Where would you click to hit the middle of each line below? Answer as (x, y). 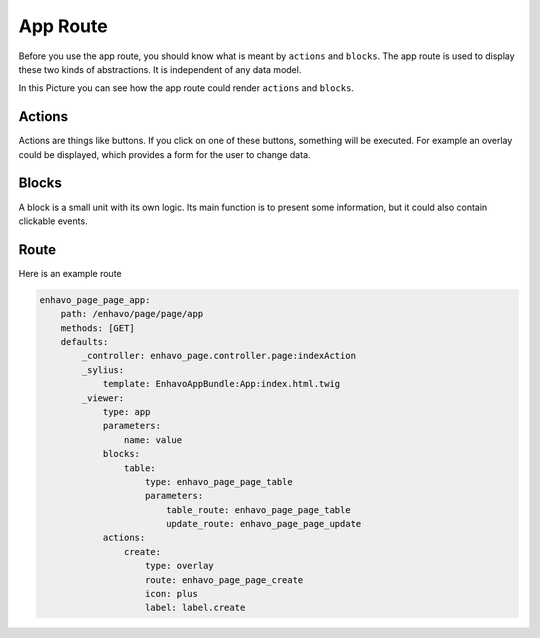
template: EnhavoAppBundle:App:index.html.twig (221, 384)
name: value (153, 439)
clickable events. (53, 221)
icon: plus (172, 594)
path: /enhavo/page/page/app (132, 314)
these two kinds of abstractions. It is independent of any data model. (160, 69)
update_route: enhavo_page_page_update (263, 524)
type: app (126, 411)
